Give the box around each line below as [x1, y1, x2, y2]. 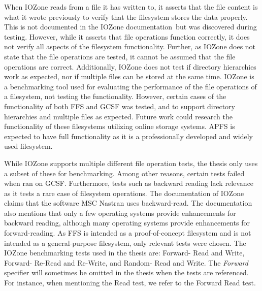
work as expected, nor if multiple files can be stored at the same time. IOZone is [4, 71, 254, 82]
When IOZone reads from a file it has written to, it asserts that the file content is [4, 2, 258, 12]
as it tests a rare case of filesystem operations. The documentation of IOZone [4, 187, 244, 198]
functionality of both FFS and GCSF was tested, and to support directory [4, 101, 235, 111]
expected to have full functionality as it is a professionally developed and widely [4, 131, 253, 141]
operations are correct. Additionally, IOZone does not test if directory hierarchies [4, 61, 256, 72]
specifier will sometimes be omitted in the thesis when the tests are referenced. [4, 267, 249, 278]
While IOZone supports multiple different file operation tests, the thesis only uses [4, 157, 258, 168]
